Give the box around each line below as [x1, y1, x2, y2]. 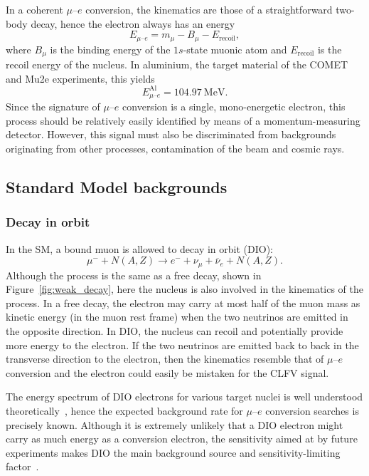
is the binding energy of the [50, 41, 171, 56]
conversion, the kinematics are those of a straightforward [85, 2, 333, 16]
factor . [6, 459, 39, 474]
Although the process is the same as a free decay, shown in [6, 267, 262, 282]
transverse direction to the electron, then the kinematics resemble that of [6, 351, 324, 366]
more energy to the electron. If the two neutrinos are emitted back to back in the [6, 337, 359, 352]
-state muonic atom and [183, 41, 287, 56]
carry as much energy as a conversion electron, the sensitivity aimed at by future [6, 431, 358, 446]
